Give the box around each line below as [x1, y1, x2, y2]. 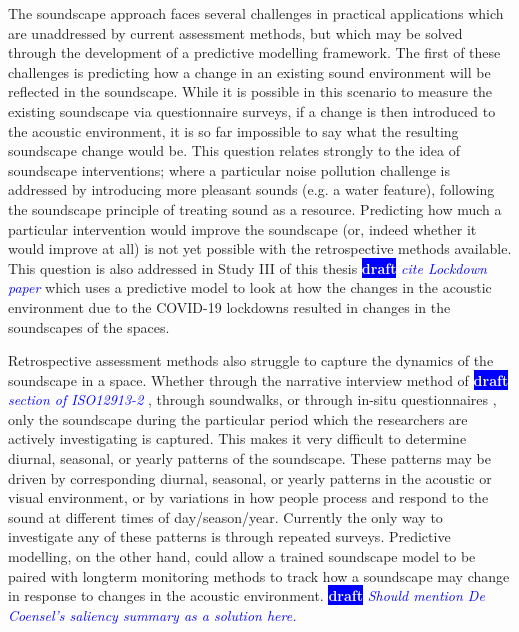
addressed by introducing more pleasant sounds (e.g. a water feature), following [8, 179, 495, 200]
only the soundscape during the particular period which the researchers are [8, 408, 468, 429]
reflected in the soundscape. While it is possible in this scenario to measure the [8, 81, 493, 102]
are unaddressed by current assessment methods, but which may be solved [8, 22, 463, 43]
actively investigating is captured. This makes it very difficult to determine [8, 428, 467, 449]
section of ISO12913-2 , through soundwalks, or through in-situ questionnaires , [8, 389, 497, 410]
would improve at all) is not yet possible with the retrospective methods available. [8, 238, 512, 259]
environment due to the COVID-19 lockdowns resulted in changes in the [8, 296, 451, 317]
